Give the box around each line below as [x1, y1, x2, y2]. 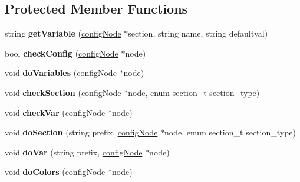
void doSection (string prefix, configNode [5, 126, 158, 138]
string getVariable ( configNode [5, 27, 121, 39]
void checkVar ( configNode [5, 106, 106, 118]
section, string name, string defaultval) [128, 27, 268, 39]
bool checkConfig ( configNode [5, 47, 118, 59]
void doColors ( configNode [5, 166, 106, 178]
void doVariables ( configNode [5, 67, 117, 79]
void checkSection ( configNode [5, 86, 121, 98]
